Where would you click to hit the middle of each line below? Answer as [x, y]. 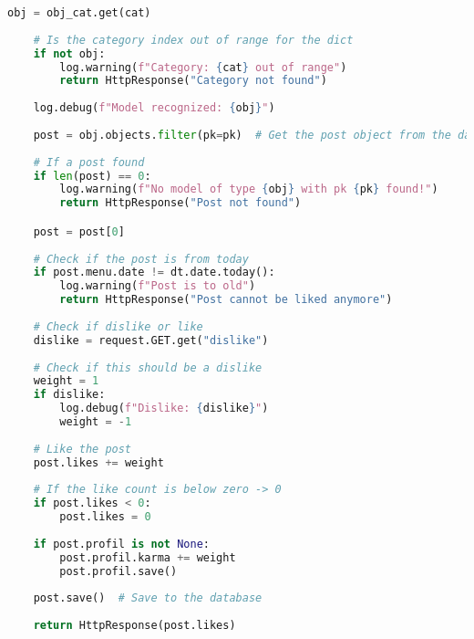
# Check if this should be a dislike [148, 367]
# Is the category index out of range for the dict [193, 40]
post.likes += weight [98, 462]
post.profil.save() [118, 571]
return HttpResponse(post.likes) [134, 626]
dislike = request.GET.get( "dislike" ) [151, 340]
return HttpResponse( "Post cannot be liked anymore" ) [226, 300]
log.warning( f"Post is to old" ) [158, 286]
